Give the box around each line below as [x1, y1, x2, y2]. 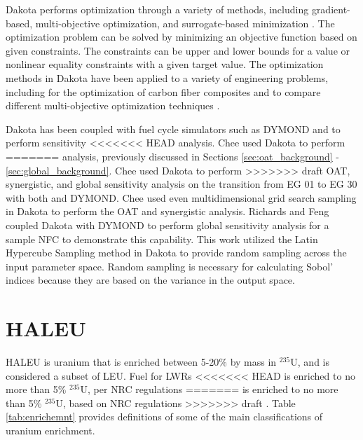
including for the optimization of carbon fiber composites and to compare [6, 84, 321, 99]
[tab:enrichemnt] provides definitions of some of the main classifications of [6, 409, 323, 424]
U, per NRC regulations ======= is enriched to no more [80, 382, 338, 397]
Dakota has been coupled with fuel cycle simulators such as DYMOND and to [6, 121, 341, 136]
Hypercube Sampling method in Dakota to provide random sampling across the [6, 245, 347, 260]
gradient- [311, 2, 350, 16]
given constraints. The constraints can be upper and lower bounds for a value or [6, 43, 350, 57]
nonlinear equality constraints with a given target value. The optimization [6, 57, 324, 71]
